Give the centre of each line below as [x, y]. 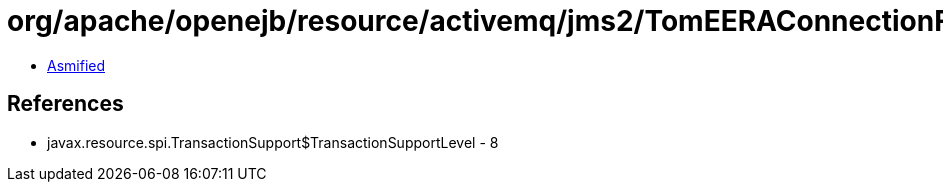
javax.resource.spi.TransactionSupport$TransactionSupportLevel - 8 [273, 142]
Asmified [76, 65]
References [65, 104]
